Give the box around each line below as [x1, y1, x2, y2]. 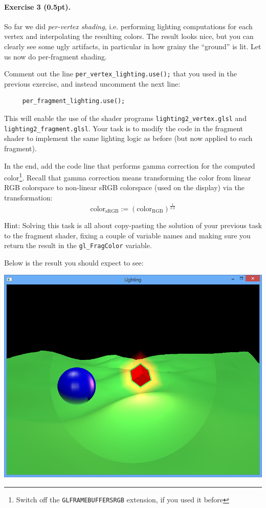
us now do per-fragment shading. [4, 51, 107, 62]
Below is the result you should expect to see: [4, 257, 144, 268]
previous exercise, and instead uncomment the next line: [4, 78, 181, 89]
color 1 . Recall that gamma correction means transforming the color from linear [4, 171, 251, 182]
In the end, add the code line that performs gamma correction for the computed [4, 160, 255, 171]
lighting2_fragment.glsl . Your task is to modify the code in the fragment [4, 123, 243, 133]
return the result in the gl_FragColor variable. [4, 240, 152, 251]
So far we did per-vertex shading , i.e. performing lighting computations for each [4, 21, 253, 31]
